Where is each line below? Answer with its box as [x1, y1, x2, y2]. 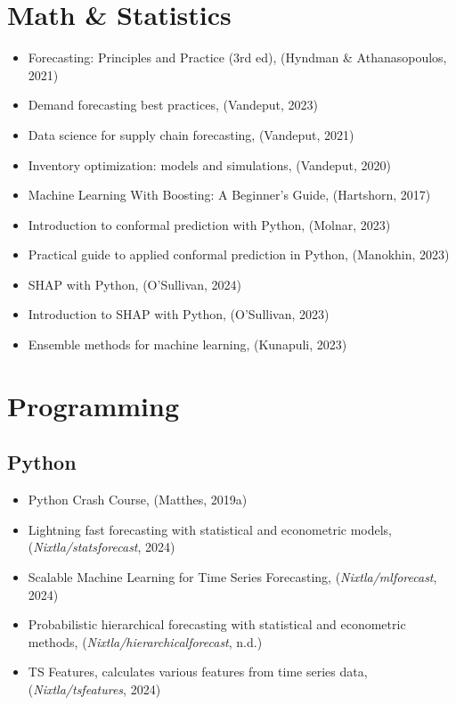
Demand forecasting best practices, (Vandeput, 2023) [28, 95, 319, 114]
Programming [7, 387, 179, 423]
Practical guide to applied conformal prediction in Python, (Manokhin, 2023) [28, 245, 450, 264]
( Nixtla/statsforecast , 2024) [28, 537, 175, 556]
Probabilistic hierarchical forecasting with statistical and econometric [28, 615, 406, 634]
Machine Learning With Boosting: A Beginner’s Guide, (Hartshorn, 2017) [28, 185, 431, 204]
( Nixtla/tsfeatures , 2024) [28, 679, 161, 698]
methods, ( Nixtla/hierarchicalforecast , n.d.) [28, 632, 263, 651]
